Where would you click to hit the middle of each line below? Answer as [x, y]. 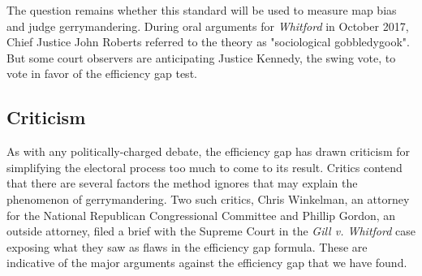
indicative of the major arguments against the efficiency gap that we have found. [207, 263]
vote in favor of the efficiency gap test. [102, 73]
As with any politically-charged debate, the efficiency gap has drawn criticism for [208, 151]
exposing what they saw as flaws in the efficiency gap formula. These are [187, 246]
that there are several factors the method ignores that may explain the [182, 183]
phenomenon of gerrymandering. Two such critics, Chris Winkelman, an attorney [208, 198]
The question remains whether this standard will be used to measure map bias [202, 10]
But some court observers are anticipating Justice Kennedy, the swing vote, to [201, 57]
